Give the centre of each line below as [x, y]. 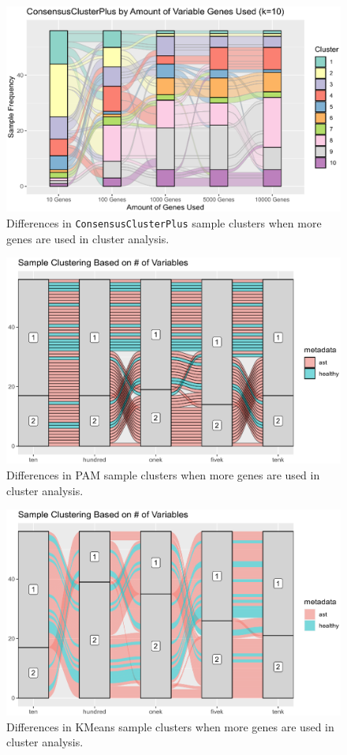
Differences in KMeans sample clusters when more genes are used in [170, 726]
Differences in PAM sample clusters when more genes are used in [163, 474]
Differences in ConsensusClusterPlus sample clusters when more [164, 223]
